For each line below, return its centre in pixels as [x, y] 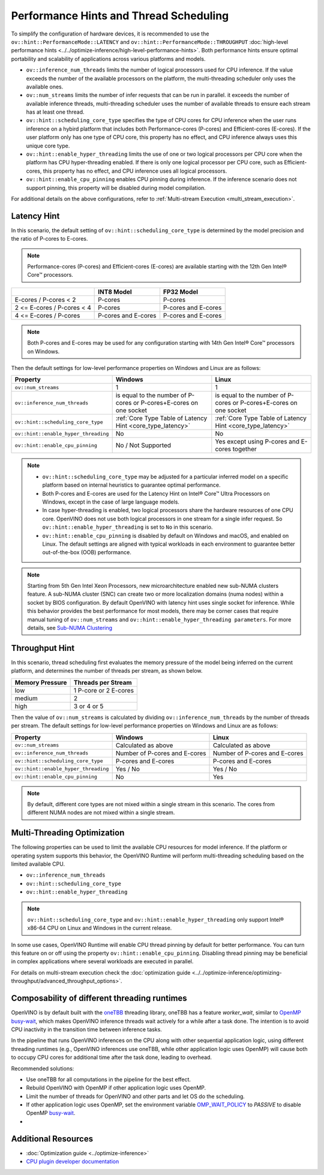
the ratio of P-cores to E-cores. [49, 239]
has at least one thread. [55, 112]
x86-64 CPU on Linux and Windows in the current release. [100, 928]
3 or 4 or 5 [88, 706]
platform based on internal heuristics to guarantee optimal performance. [132, 485]
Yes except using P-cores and [257, 442]
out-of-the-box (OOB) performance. [87, 552]
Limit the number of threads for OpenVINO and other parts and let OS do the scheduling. [136, 1096]
